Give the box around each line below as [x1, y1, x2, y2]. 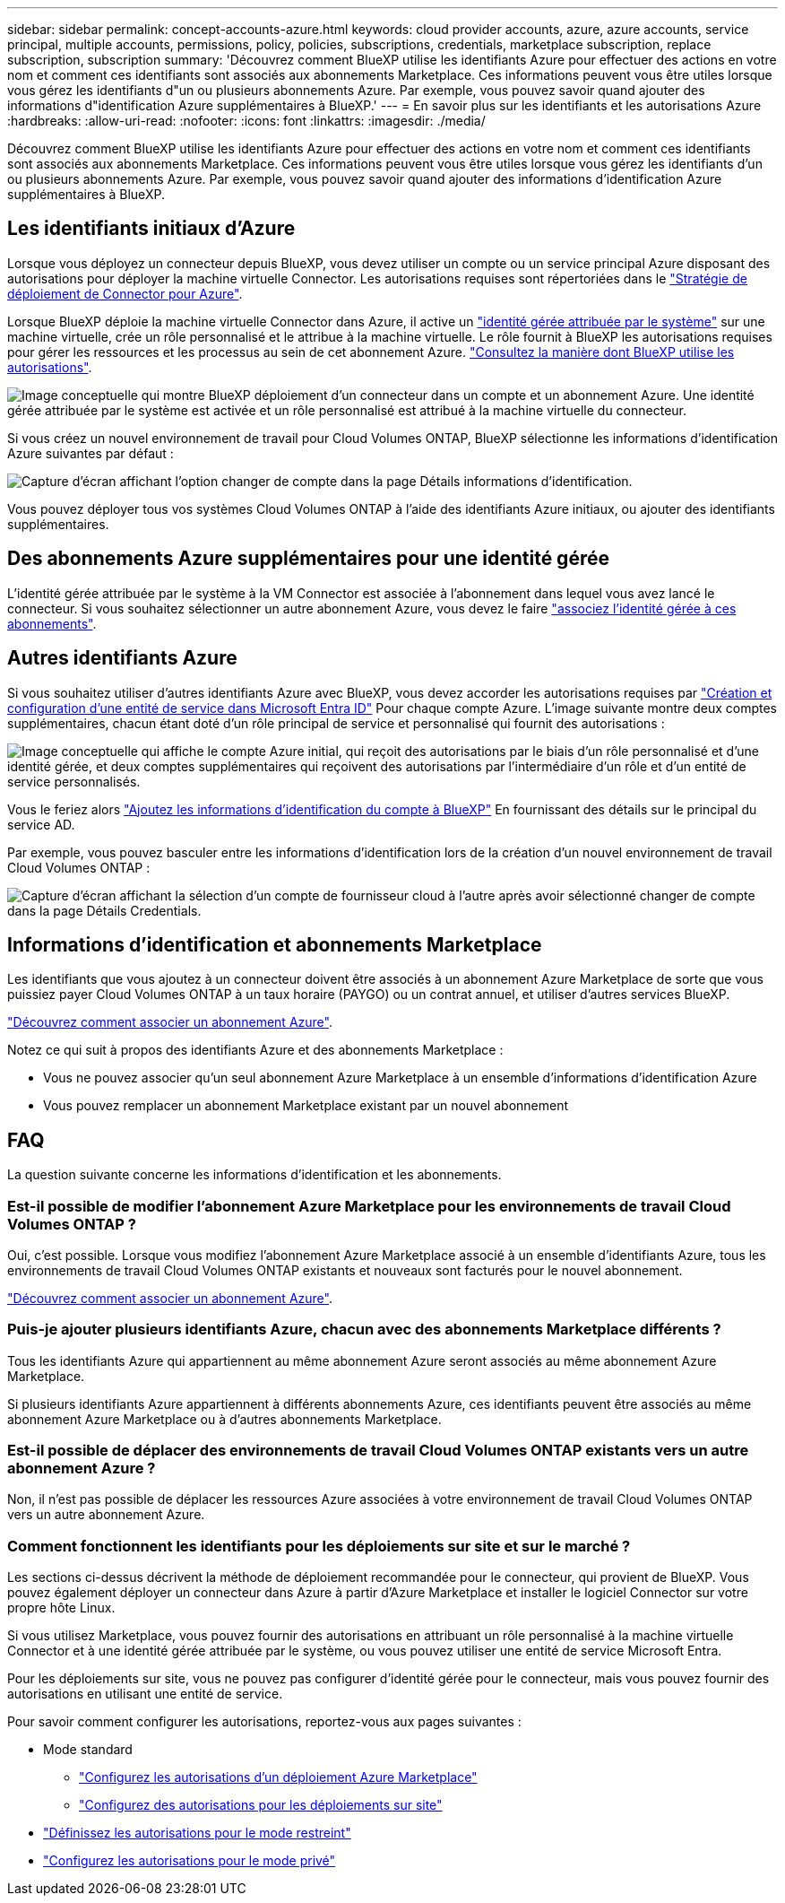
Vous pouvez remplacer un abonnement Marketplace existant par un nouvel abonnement [43, 1098, 569, 1114]
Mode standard [43, 1742, 133, 1758]
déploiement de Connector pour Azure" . [7, 285, 243, 301]
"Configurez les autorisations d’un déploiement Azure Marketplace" [79, 1769, 478, 1786]
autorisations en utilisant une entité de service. [7, 1686, 283, 1702]
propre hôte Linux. [7, 1600, 116, 1616]
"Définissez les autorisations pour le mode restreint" [43, 1825, 351, 1841]
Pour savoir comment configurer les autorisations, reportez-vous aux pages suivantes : [7, 1714, 522, 1730]
